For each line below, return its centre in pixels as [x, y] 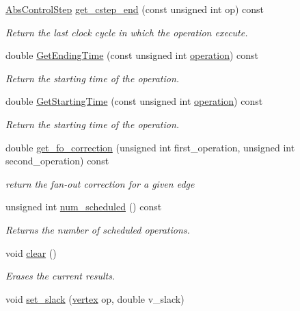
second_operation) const [57, 161]
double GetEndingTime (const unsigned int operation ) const [132, 55]
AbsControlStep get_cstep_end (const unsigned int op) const [135, 9]
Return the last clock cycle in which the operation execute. [127, 32]
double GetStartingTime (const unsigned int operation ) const [134, 101]
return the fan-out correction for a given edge [100, 183]
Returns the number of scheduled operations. [98, 229]
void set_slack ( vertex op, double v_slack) [95, 298]
